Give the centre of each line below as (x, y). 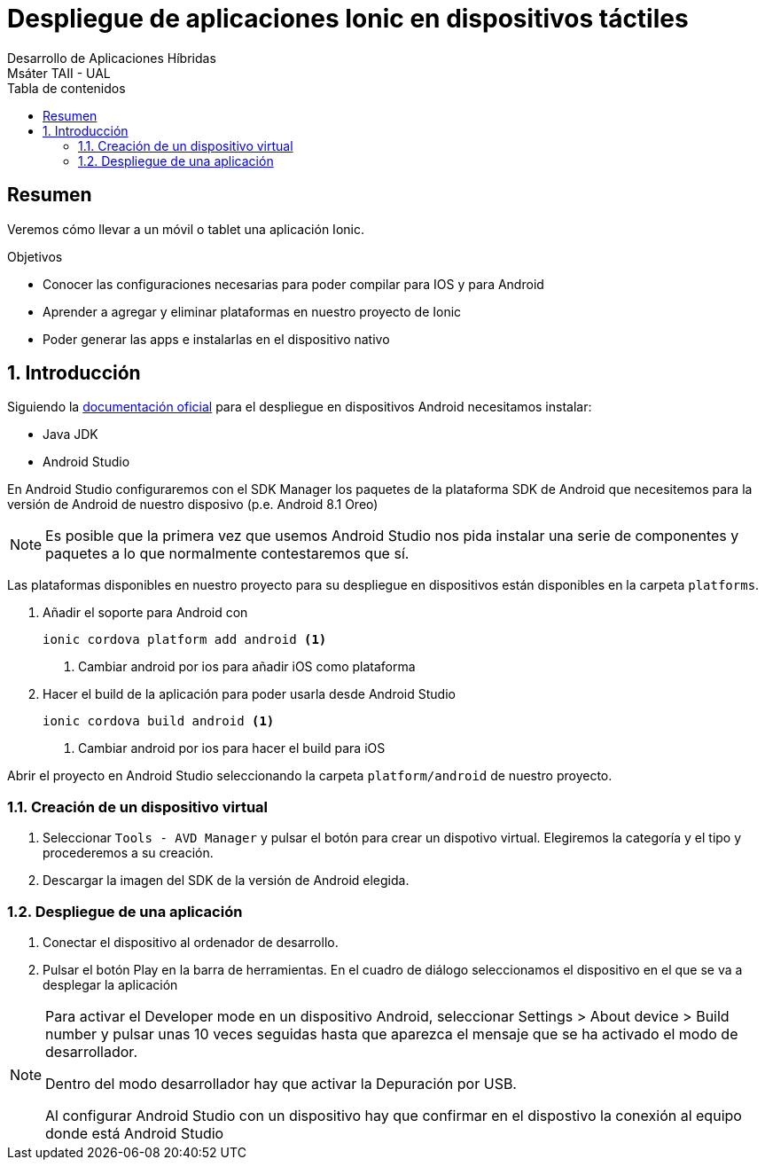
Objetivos (35, 256)
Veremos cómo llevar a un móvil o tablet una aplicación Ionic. (186, 229)
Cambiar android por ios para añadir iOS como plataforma (247, 667)
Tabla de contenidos (66, 88)
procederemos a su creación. (128, 853)
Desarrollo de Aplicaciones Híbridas (112, 58)
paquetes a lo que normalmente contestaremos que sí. (227, 554)
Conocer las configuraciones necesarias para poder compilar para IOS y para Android (293, 284)
